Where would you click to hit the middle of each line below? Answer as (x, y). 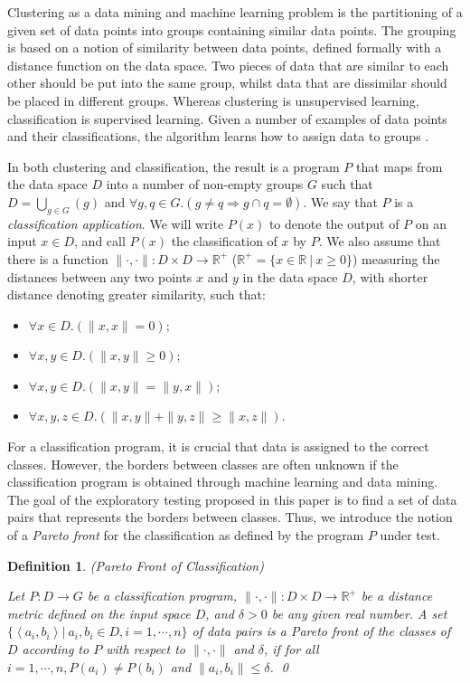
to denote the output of (334, 223)
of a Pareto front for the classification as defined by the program (186, 535)
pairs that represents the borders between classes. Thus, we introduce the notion (230, 517)
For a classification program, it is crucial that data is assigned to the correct (218, 446)
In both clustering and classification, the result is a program (174, 166)
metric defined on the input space (99, 613)
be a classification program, (162, 596)
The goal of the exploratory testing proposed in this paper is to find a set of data (232, 499)
